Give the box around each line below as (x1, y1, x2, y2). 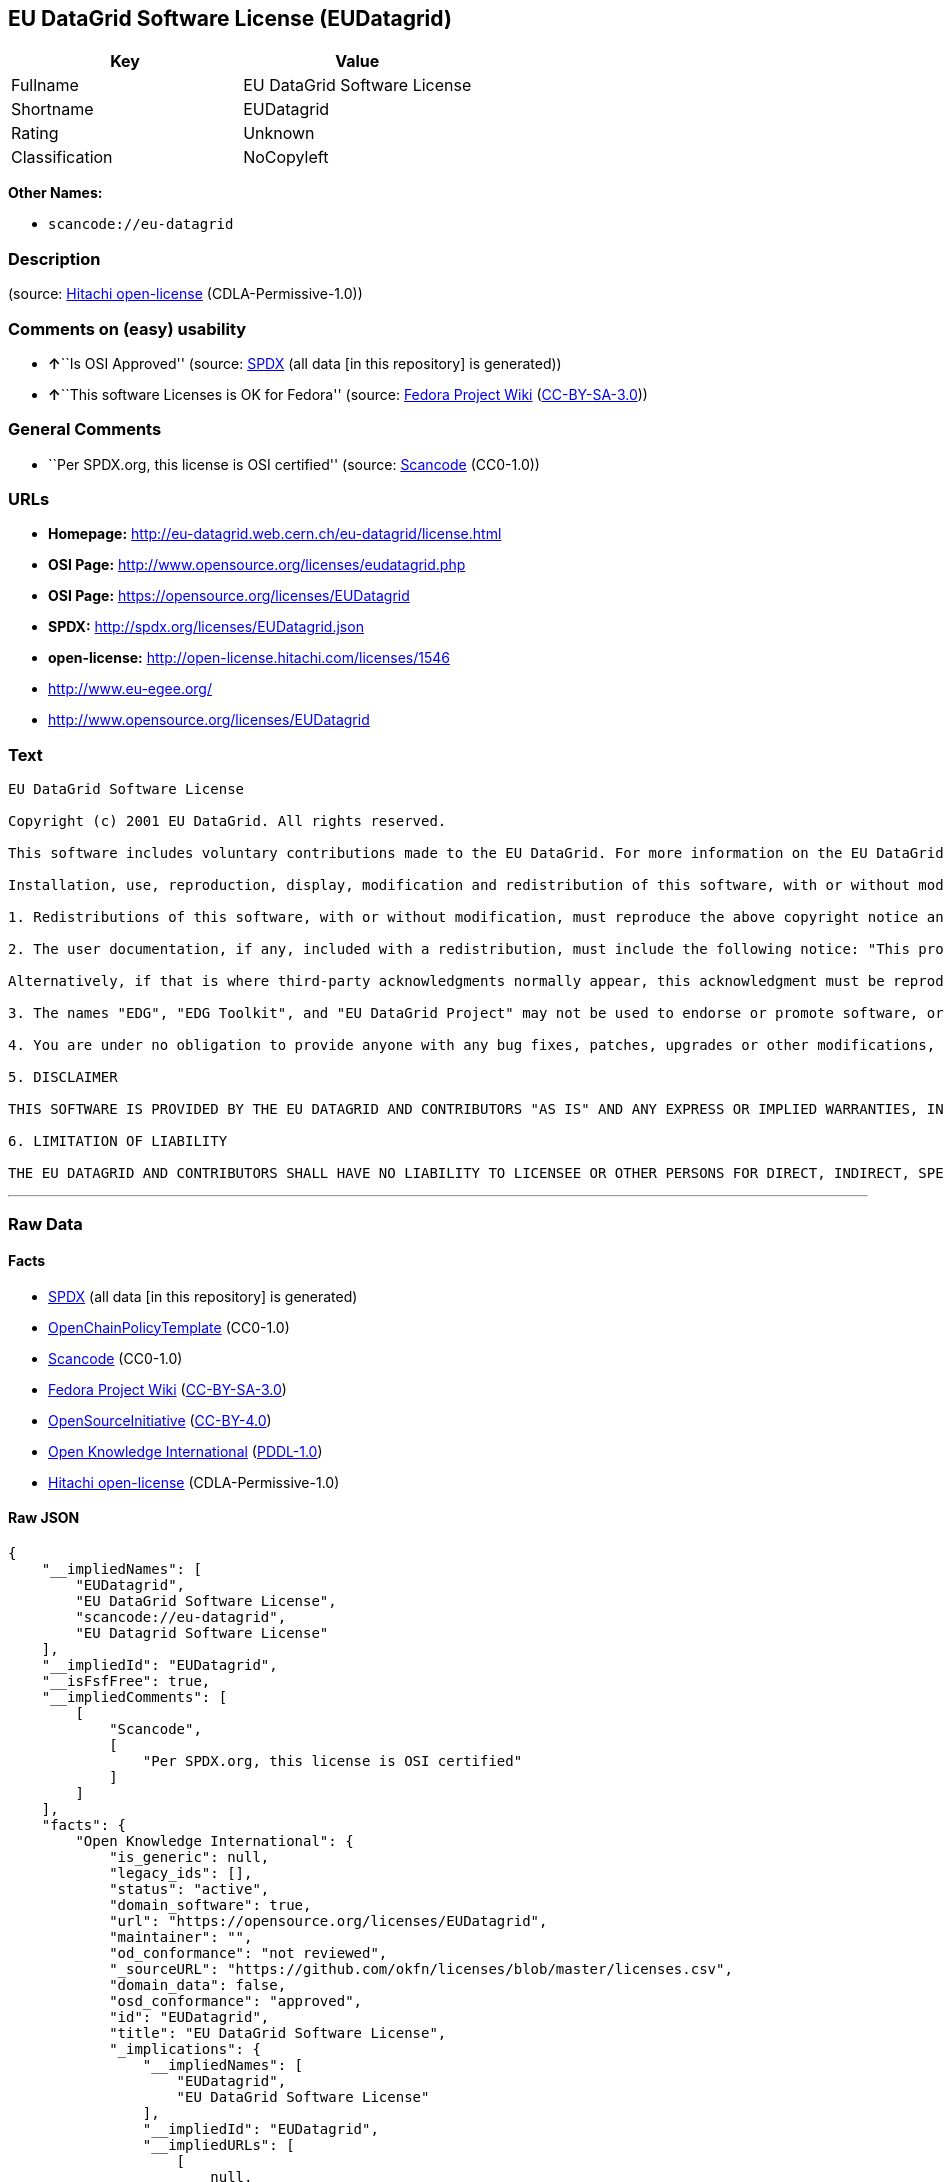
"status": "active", (109, 1880, 270, 1897)
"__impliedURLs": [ (142, 2136, 295, 2153)
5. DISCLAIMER (8, 1069, 118, 1086)
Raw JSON (8, 1509, 80, 1527)
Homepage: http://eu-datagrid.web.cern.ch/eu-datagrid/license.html (48, 525, 502, 543)
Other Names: (8, 184, 103, 202)
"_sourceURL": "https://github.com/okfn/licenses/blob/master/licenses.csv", (109, 1960, 733, 1977)
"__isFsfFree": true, (41, 1672, 211, 1689)
